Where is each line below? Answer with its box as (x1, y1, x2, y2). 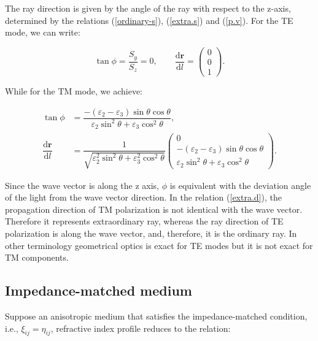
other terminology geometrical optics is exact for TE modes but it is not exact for (5, 239, 313, 251)
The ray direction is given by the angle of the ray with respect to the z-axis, (5, 2, 291, 14)
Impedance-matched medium (5, 281, 192, 300)
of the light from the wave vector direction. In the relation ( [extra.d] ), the (5, 191, 282, 204)
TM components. (5, 251, 69, 264)
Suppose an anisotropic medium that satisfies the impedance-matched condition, (5, 309, 308, 322)
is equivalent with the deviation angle (169, 178, 311, 191)
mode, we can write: (5, 26, 80, 39)
